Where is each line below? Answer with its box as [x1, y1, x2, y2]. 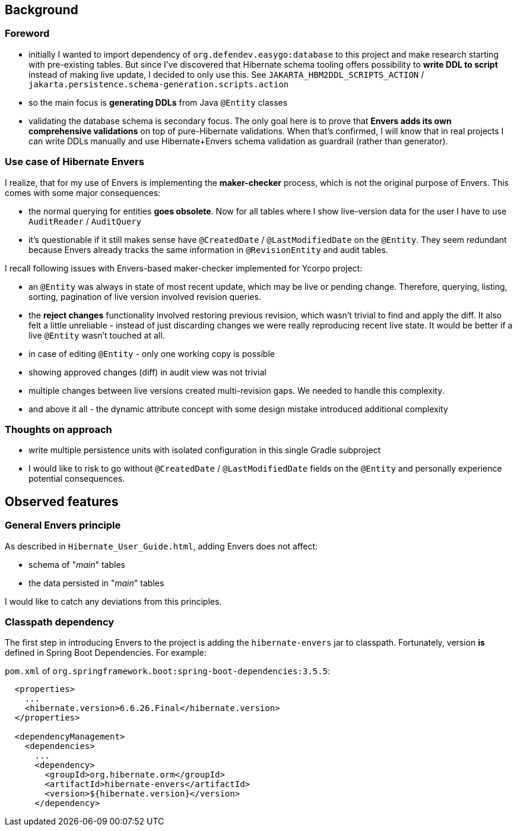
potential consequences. [28, 473, 125, 484]
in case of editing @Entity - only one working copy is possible [28, 348, 275, 359]
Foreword [5, 27, 50, 40]
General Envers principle [5, 519, 121, 532]
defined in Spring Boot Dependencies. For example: [5, 647, 207, 658]
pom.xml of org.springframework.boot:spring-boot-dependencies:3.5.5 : [5, 666, 331, 677]
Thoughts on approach [5, 423, 112, 435]
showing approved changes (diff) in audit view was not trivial [28, 366, 267, 377]
